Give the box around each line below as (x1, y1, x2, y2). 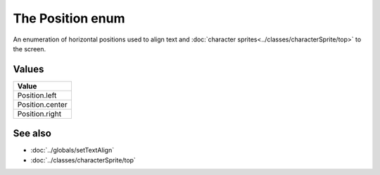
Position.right (17, 109, 62, 119)
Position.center (17, 99, 68, 109)
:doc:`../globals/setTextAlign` (30, 146, 115, 155)
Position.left (17, 90, 57, 100)
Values (13, 63, 44, 75)
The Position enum (13, 11, 125, 26)
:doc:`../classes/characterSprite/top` (30, 155, 137, 164)
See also (13, 127, 52, 140)
